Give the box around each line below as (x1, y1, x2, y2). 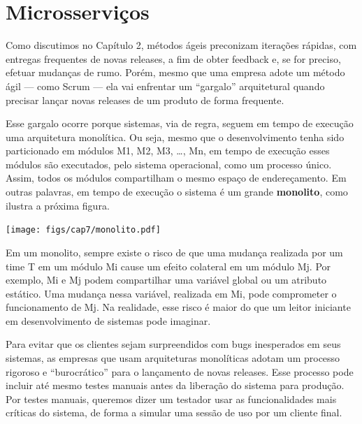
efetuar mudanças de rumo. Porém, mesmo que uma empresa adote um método (6, 65, 345, 80)
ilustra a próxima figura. (6, 198, 110, 212)
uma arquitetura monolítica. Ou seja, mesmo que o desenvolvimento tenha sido (6, 129, 345, 144)
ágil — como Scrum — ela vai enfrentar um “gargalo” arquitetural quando (6, 78, 325, 93)
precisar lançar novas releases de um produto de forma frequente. (6, 92, 284, 107)
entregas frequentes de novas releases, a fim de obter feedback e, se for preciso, (6, 51, 341, 66)
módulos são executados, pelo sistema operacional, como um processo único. (6, 156, 332, 171)
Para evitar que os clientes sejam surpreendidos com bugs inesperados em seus (6, 337, 341, 351)
